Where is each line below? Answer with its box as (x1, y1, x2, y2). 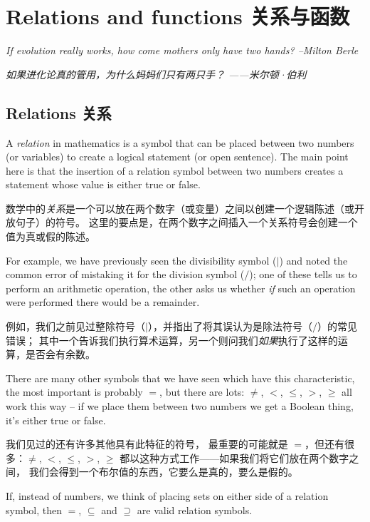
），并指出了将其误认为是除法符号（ (147, 319, 312, 334)
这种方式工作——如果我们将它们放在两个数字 (139, 450, 349, 465)
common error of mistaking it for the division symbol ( (6, 267, 245, 282)
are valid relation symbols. (137, 502, 253, 517)
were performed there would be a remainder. (6, 295, 200, 309)
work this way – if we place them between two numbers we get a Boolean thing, (6, 399, 354, 414)
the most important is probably (6, 384, 143, 399)
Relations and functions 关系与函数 (6, 1, 350, 31)
